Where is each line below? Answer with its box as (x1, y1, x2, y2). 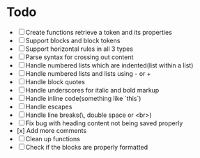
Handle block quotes (25, 77, 85, 86)
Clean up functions (25, 134, 81, 143)
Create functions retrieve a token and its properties (25, 28, 172, 36)
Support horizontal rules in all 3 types (25, 45, 134, 53)
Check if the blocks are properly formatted (25, 143, 148, 151)
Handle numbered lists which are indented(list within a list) (25, 61, 194, 70)
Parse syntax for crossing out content (25, 53, 134, 61)
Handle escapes (25, 102, 72, 111)
